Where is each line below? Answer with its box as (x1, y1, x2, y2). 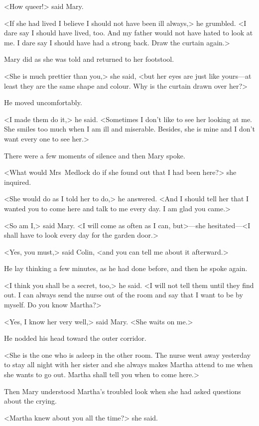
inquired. (4, 176, 31, 187)
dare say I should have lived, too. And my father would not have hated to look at (4, 27, 253, 38)
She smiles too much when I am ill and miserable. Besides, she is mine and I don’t (4, 124, 255, 134)
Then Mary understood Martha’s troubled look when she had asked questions (4, 386, 241, 396)
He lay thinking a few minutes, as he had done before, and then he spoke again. (4, 263, 248, 274)
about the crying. (4, 396, 57, 406)
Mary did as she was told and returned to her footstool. (4, 54, 174, 64)
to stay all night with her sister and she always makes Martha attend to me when (4, 359, 253, 370)
